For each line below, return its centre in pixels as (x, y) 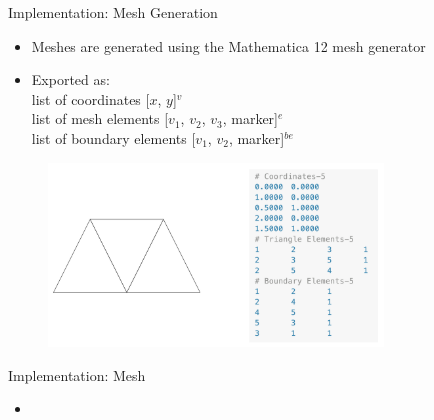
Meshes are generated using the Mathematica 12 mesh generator (228, 45)
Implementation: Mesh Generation (113, 12)
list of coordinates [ (90, 98)
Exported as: (70, 79)
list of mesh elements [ (100, 118)
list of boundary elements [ (113, 137)
